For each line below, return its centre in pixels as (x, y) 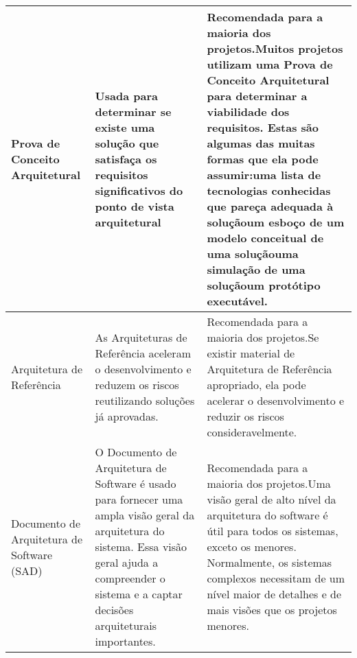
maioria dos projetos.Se (263, 337)
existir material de (251, 353)
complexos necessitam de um (276, 578)
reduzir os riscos (245, 416)
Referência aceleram (143, 353)
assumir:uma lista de (264, 175)
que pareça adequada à (270, 206)
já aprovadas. (127, 416)
